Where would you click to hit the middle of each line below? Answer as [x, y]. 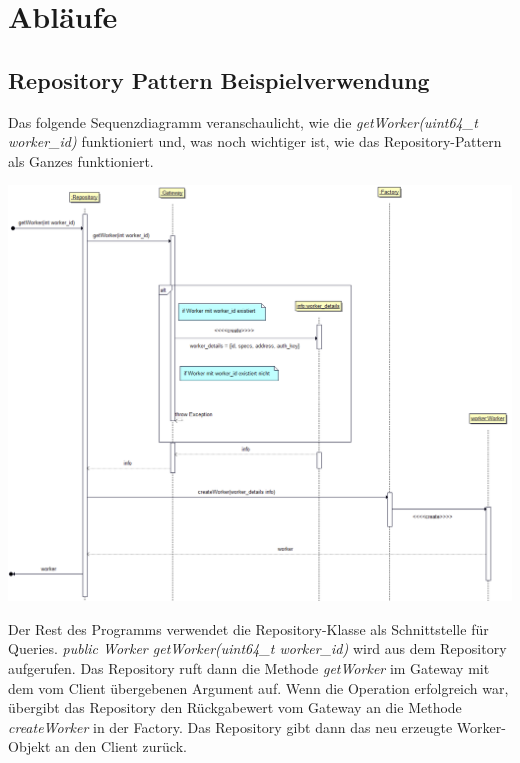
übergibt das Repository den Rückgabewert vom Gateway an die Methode [235, 707]
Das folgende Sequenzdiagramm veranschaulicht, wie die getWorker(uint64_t [243, 121]
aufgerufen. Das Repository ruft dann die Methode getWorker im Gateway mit [249, 668]
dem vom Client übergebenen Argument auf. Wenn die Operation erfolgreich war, [258, 687]
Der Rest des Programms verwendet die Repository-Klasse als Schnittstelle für [248, 628]
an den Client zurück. [121, 746]
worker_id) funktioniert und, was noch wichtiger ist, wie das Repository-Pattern [255, 141]
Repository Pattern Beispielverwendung [219, 79]
